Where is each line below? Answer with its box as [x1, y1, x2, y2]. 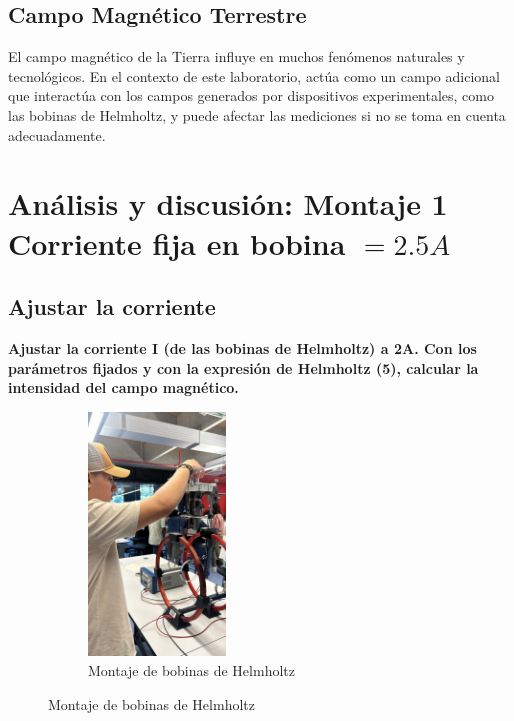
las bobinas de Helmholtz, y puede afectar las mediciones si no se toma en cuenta [8, 104, 506, 125]
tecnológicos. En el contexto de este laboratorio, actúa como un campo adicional [8, 65, 500, 86]
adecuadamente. [8, 124, 106, 145]
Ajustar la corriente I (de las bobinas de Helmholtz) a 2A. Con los [8, 337, 477, 358]
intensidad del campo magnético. [8, 377, 239, 398]
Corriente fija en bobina [8, 222, 346, 263]
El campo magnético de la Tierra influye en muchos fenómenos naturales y [8, 46, 465, 67]
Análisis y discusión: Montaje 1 [8, 183, 448, 224]
